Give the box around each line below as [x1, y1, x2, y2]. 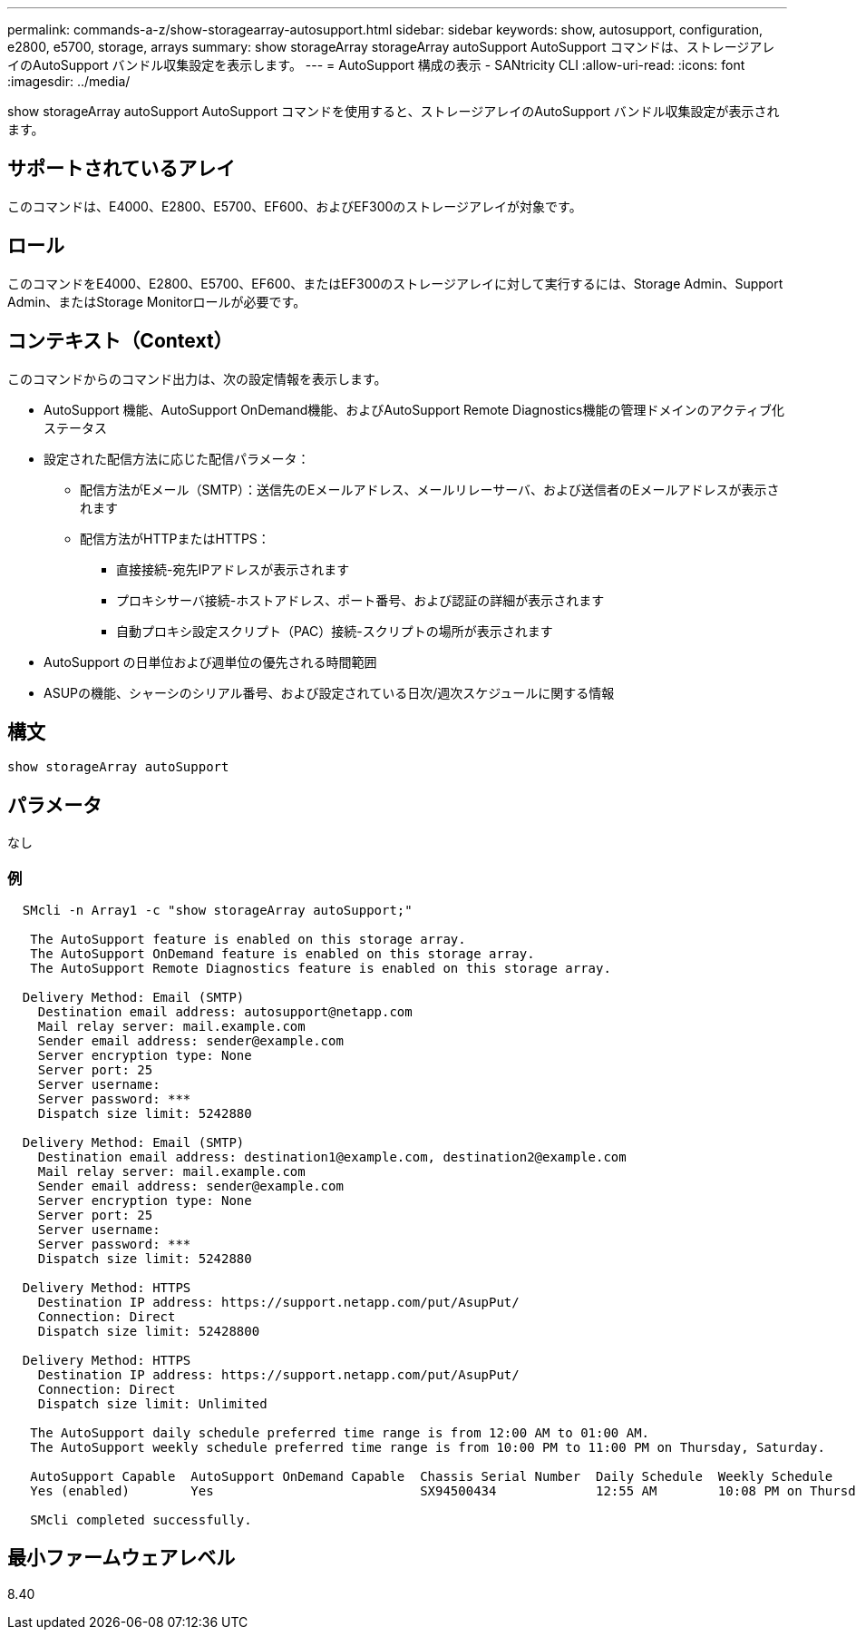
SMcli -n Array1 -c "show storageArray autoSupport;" [22, 902, 413, 917]
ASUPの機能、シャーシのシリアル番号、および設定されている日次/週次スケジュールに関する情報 [44, 684, 615, 701]
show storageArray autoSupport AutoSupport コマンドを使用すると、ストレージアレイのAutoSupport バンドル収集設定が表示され [7, 103, 780, 119]
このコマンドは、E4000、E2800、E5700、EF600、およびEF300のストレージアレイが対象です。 [7, 198, 582, 214]
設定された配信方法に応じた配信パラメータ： [44, 450, 310, 466]
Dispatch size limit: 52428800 [37, 1323, 260, 1338]
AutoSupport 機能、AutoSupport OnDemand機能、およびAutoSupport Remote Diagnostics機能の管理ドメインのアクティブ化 [44, 401, 784, 417]
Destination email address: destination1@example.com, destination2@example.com [37, 1149, 627, 1164]
